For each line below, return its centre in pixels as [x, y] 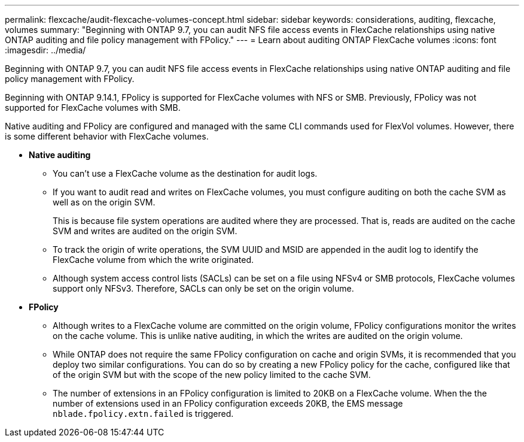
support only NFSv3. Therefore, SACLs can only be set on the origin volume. [203, 288]
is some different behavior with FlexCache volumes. [107, 136]
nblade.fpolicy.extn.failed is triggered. [143, 414]
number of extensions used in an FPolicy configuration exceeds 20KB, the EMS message [228, 403]
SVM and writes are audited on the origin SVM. [145, 231]
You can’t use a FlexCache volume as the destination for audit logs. [185, 173]
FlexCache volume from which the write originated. [153, 260]
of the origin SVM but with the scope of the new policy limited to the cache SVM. [212, 375]
